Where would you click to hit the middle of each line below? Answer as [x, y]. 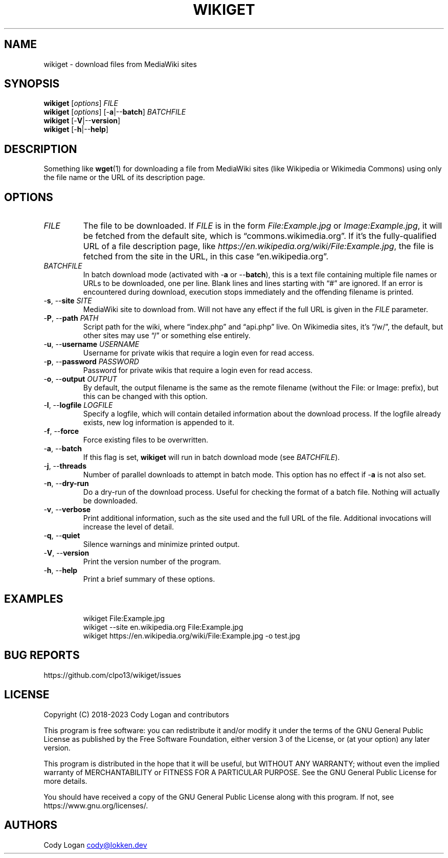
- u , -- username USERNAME [92, 344]
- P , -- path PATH [71, 318]
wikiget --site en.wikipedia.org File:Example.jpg [163, 627]
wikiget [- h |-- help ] [76, 129]
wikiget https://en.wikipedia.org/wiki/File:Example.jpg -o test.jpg [192, 635]
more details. [65, 781]
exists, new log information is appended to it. [159, 423]
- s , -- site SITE [68, 301]
